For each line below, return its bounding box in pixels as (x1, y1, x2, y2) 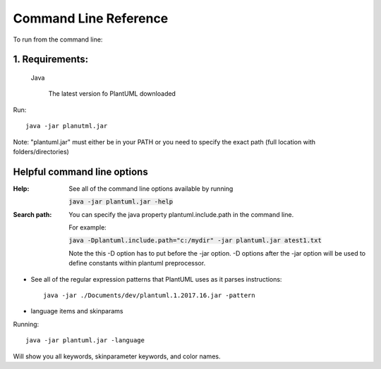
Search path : (13, 210, 52, 218)
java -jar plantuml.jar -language (25, 337, 145, 344)
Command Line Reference (13, 11, 169, 26)
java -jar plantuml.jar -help (68, 198, 174, 206)
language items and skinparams (30, 307, 123, 315)
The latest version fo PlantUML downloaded (48, 89, 176, 98)
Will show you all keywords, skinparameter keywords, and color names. (13, 352, 221, 361)
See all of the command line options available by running (68, 184, 234, 193)
